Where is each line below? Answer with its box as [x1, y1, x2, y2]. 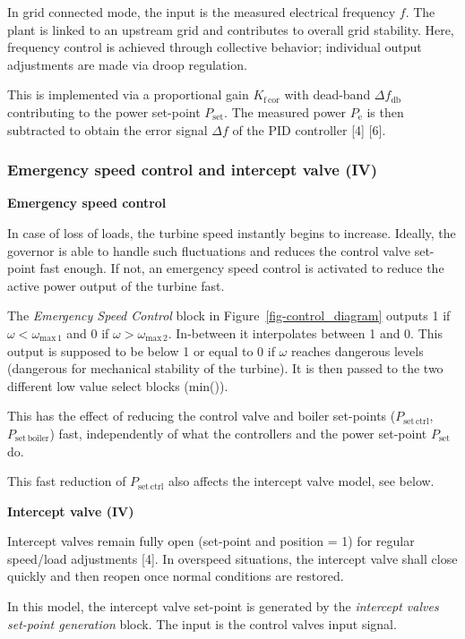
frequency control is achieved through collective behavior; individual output [7, 38, 422, 56]
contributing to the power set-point [7, 102, 201, 121]
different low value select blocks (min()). [7, 376, 228, 395]
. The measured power [224, 102, 346, 121]
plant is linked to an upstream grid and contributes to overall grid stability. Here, [7, 20, 454, 38]
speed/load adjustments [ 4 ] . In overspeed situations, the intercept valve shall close [7, 549, 458, 567]
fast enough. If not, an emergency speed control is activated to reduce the [39, 259, 444, 277]
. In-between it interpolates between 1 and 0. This [168, 323, 443, 342]
